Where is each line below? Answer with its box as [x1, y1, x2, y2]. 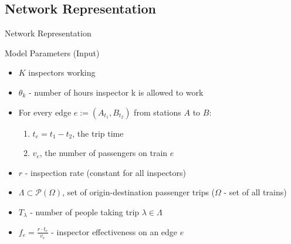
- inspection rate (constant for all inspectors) [25, 166, 186, 178]
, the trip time [72, 127, 124, 139]
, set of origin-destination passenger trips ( [62, 186, 215, 198]
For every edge [18, 106, 72, 118]
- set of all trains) [224, 186, 287, 198]
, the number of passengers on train [39, 147, 168, 159]
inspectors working [28, 66, 96, 79]
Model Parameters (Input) [5, 46, 100, 59]
